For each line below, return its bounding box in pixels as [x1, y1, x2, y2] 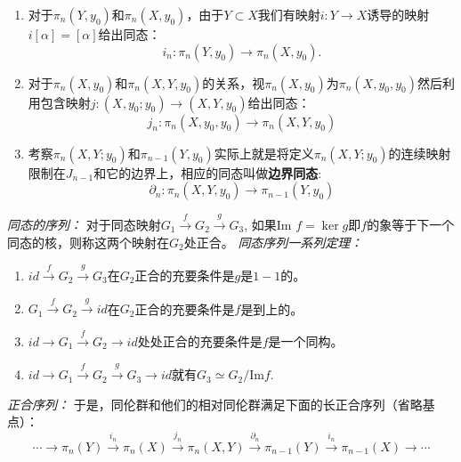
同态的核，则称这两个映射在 [7, 232, 169, 251]
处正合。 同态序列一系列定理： [183, 232, 363, 251]
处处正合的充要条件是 [137, 331, 263, 350]
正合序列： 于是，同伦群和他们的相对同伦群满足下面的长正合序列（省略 [7, 394, 423, 413]
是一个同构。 [268, 331, 344, 350]
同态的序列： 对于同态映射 [7, 215, 161, 233]
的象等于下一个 [367, 215, 455, 233]
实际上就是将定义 [214, 143, 314, 162]
